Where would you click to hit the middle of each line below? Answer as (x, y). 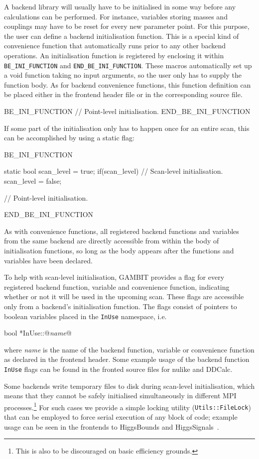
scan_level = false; (33, 180)
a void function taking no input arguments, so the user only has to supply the (123, 75)
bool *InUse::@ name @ (38, 333)
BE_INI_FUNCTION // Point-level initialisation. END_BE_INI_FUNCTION (127, 111)
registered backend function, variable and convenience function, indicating (117, 287)
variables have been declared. (48, 260)
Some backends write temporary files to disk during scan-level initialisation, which (129, 386)
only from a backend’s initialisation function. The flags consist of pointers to (121, 306)
